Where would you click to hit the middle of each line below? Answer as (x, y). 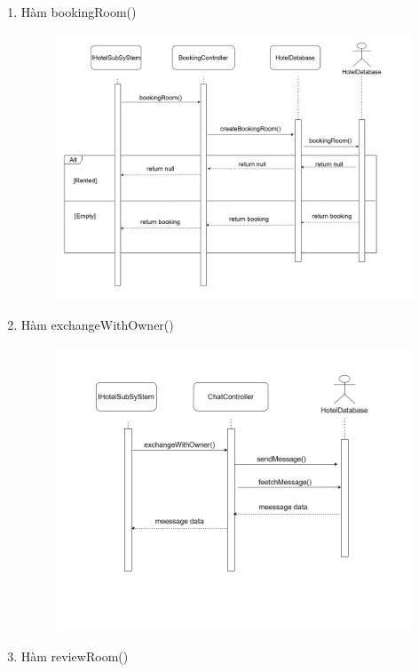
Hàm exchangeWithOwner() (97, 325)
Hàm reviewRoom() (75, 656)
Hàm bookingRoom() (79, 12)
